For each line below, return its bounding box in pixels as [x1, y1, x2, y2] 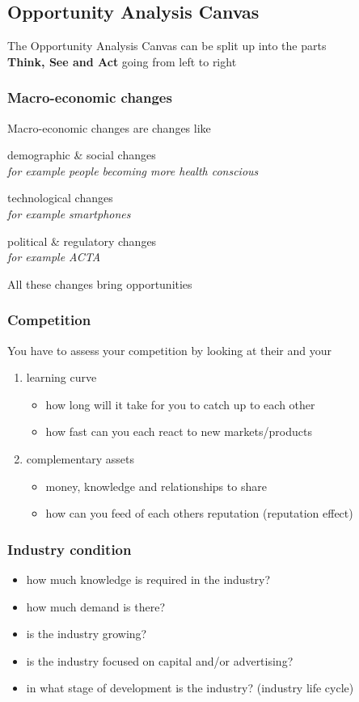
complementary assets [26, 450, 135, 467]
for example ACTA [7, 248, 101, 265]
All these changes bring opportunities [7, 275, 192, 292]
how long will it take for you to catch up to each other [45, 395, 315, 412]
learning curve [26, 369, 97, 386]
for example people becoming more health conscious [7, 162, 259, 179]
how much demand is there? [26, 598, 166, 615]
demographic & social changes [7, 146, 156, 163]
